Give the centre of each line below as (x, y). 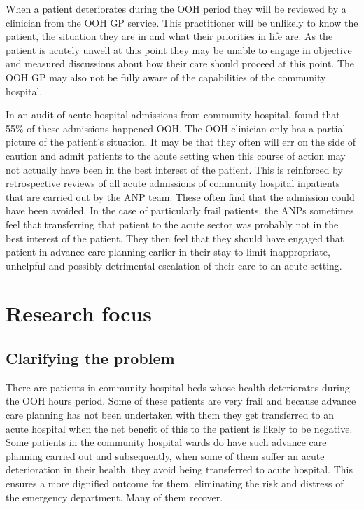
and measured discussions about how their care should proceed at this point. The (180, 63)
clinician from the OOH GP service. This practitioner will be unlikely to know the (182, 22)
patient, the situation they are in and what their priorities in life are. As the (169, 36)
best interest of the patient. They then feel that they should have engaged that (175, 238)
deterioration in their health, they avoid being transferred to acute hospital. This (179, 469)
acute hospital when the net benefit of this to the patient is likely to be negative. (179, 428)
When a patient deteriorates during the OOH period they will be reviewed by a (176, 8)
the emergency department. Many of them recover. (114, 497)
